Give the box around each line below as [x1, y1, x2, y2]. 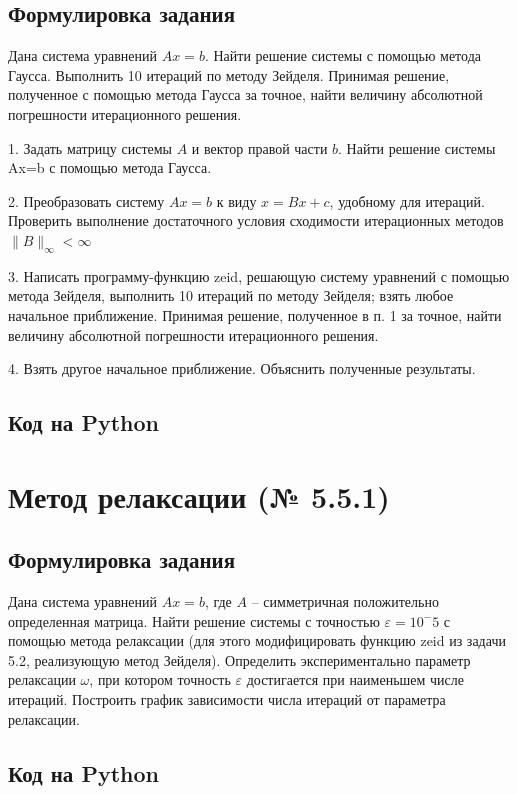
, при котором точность [89, 669, 231, 690]
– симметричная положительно [251, 591, 439, 612]
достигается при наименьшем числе [246, 669, 464, 690]
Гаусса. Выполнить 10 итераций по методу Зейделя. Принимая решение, [8, 64, 450, 85]
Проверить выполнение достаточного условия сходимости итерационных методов [8, 210, 504, 231]
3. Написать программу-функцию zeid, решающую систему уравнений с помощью [8, 265, 510, 286]
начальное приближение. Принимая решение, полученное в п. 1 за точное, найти [8, 304, 502, 325]
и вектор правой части [191, 137, 328, 158]
